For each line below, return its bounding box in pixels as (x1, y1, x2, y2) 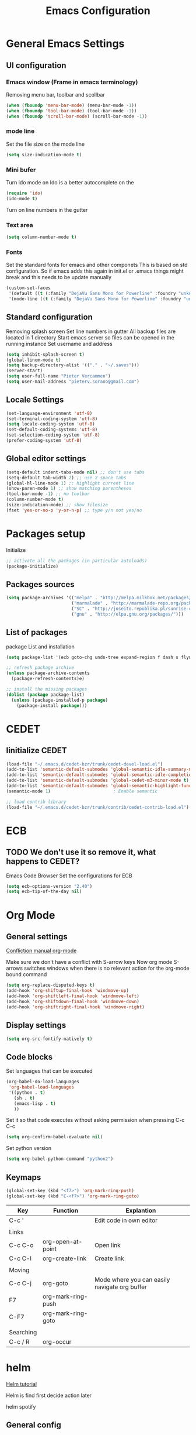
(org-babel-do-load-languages (6, 1079, 80, 1085)
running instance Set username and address (6, 340, 113, 347)
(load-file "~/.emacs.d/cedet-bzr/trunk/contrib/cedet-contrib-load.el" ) (6, 804, 190, 810)
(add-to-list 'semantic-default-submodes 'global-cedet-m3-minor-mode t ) (6, 777, 190, 784)
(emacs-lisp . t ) (13, 1100, 57, 1107)
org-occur (43, 1337, 72, 1345)
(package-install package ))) (16, 702, 87, 709)
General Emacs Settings (6, 37, 125, 50)
